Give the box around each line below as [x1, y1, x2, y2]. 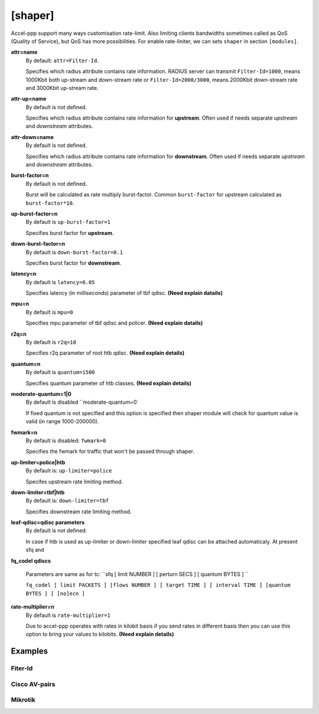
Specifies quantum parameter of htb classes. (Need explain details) [25, 379, 192, 387]
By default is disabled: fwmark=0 [25, 437, 106, 444]
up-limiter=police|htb [11, 459, 66, 466]
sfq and [25, 546, 44, 554]
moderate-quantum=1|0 [11, 391, 72, 397]
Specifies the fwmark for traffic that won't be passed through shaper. [25, 448, 195, 455]
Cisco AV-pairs [11, 680, 56, 688]
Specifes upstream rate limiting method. [25, 478, 123, 485]
